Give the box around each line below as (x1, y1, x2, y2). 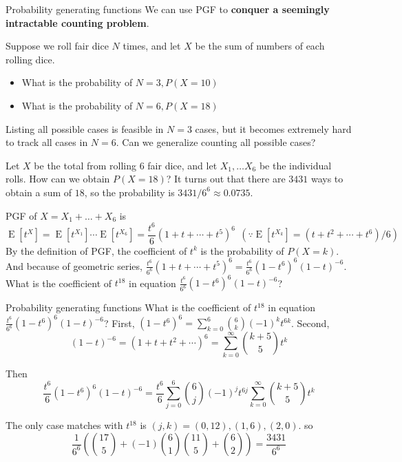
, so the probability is (84, 185, 175, 199)
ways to (310, 171, 343, 186)
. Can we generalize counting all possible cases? (116, 135, 316, 149)
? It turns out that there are (166, 171, 286, 186)
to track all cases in (6, 135, 88, 149)
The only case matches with (6, 418, 123, 432)
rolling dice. (6, 52, 55, 66)
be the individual (259, 158, 332, 172)
